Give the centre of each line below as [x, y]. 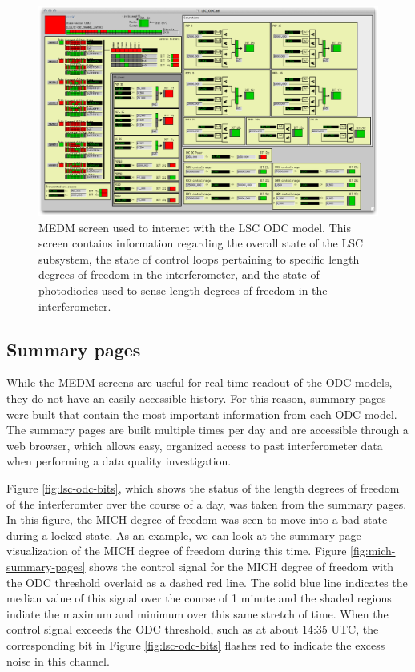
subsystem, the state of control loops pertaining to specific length [199, 258]
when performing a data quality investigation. [119, 461]
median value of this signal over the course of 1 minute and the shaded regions [199, 598]
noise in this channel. [58, 660]
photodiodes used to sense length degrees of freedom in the [183, 290]
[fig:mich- [373, 551]
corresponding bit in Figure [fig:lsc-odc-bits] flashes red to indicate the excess [196, 644]
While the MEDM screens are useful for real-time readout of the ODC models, [199, 382]
